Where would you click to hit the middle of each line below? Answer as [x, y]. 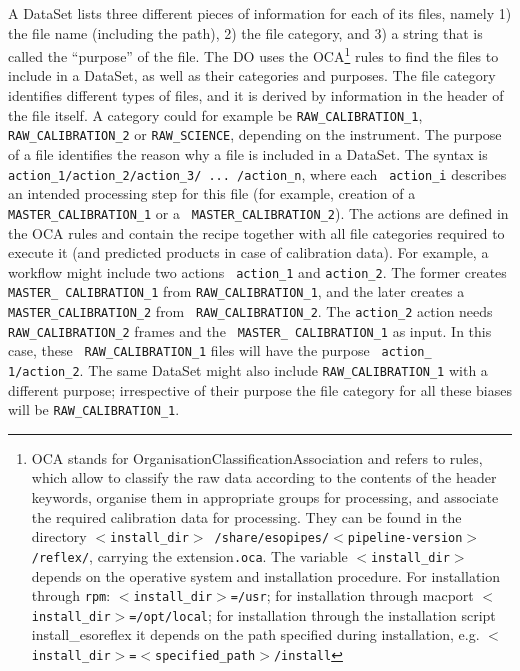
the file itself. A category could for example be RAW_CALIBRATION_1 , [215, 114]
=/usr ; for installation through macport [352, 595]
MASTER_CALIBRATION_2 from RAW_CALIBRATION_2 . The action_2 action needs [250, 311]
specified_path [205, 656]
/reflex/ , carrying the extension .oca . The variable [189, 555]
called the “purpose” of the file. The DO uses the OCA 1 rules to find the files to [253, 54]
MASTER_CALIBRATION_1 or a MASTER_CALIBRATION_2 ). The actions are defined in [258, 212]
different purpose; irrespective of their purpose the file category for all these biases [260, 389]
